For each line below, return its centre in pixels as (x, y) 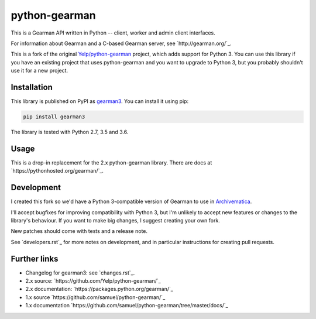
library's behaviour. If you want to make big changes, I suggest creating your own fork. (116, 220)
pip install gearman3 (54, 117)
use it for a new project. (39, 71)
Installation (32, 87)
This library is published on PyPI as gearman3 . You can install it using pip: (100, 101)
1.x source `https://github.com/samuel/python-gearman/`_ (95, 297)
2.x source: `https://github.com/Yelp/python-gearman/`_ (93, 281)
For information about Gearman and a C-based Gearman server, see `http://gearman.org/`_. (121, 43)
